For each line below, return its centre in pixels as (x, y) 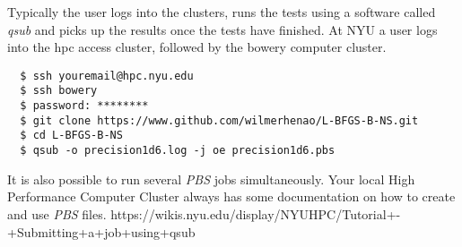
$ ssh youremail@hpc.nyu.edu (107, 76)
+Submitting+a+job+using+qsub (101, 231)
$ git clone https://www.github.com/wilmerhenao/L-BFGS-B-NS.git (219, 120)
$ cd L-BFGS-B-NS (71, 136)
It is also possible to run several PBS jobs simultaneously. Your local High (211, 179)
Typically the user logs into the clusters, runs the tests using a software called (222, 12)
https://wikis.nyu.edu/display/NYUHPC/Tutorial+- (256, 213)
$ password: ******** (84, 106)
